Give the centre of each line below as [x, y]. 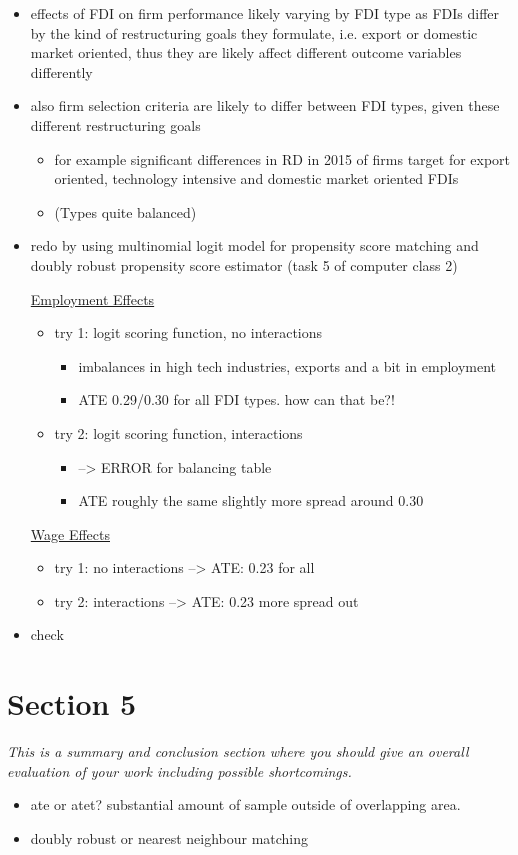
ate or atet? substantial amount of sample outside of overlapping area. [245, 804]
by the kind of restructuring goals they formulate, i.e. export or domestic [254, 32]
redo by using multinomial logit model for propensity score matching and [254, 245]
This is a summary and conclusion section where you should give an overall [238, 751]
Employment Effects [92, 298]
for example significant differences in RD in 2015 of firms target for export [282, 158]
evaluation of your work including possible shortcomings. [179, 770]
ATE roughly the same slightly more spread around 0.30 [251, 500]
